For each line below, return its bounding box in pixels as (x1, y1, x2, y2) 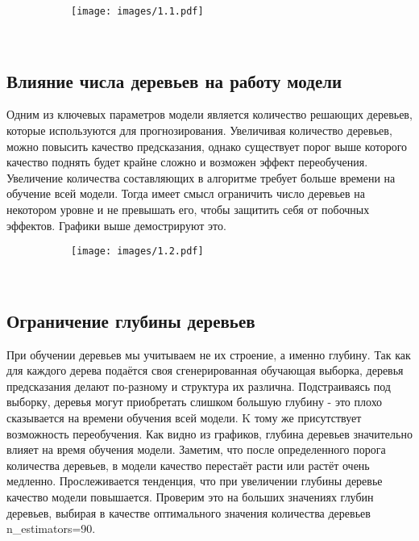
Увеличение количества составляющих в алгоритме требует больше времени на (6, 169, 396, 186)
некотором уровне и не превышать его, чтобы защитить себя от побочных (6, 201, 370, 218)
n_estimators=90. (6, 520, 96, 537)
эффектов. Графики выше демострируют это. (6, 216, 226, 233)
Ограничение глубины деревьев (6, 308, 255, 333)
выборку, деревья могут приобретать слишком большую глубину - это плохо (6, 393, 383, 410)
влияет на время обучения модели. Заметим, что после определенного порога (6, 441, 386, 458)
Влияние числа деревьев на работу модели (6, 68, 342, 93)
